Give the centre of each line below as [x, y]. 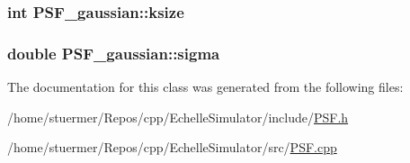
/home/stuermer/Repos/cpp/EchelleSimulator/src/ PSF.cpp [172, 147]
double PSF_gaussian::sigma [114, 53]
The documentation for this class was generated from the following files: [205, 87]
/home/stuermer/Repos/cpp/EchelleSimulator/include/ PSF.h [178, 117]
